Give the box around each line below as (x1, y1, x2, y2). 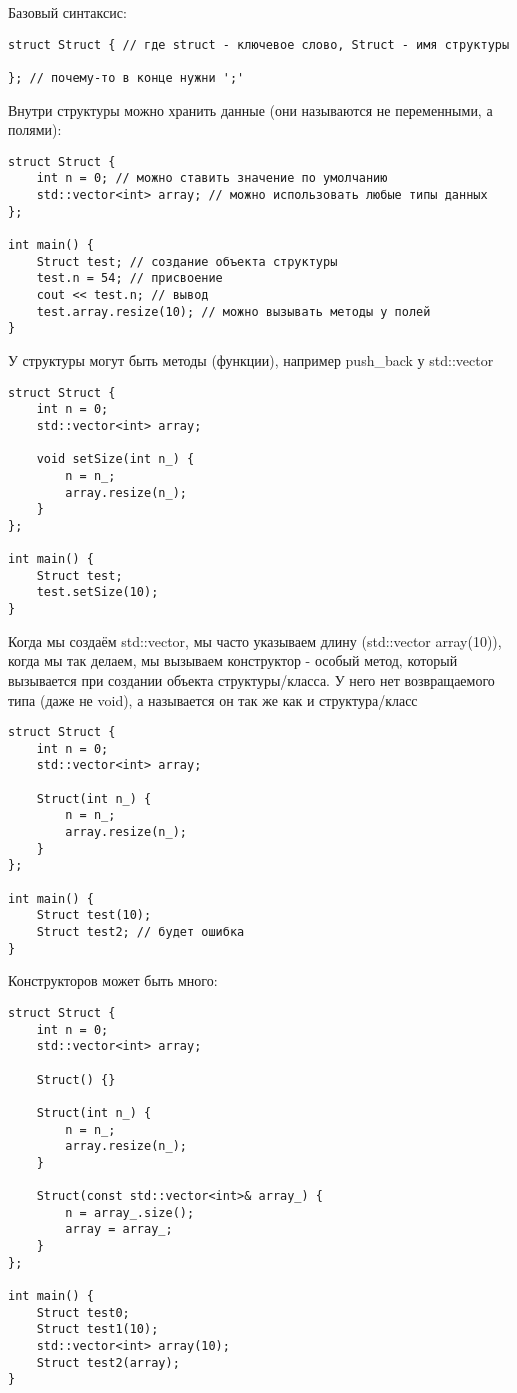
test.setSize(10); (36, 585, 159, 600)
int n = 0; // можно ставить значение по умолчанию (36, 171, 388, 186)
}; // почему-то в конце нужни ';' (8, 70, 245, 85)
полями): (8, 119, 62, 140)
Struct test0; (36, 1305, 130, 1320)
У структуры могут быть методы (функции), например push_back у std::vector (8, 349, 494, 370)
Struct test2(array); (36, 1355, 180, 1370)
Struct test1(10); (36, 1322, 159, 1337)
